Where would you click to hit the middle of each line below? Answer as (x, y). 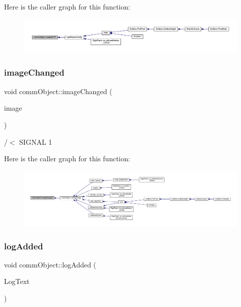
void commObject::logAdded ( (50, 264)
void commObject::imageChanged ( (58, 91)
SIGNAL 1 (36, 141)
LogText (17, 281)
